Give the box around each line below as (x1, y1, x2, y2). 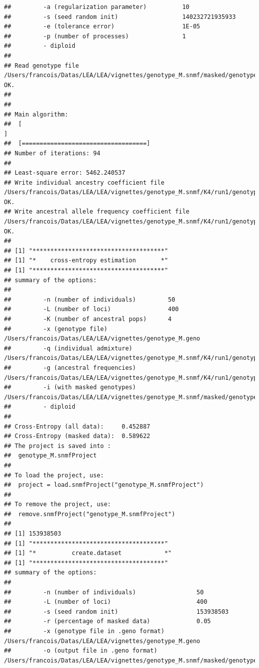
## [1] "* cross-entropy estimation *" (4, 257, 168, 264)
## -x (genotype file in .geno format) (4, 628, 165, 635)
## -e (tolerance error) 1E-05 (4, 23, 200, 30)
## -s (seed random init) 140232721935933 (4, 13, 236, 20)
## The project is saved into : (4, 442, 111, 449)
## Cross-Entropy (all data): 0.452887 (4, 423, 150, 430)
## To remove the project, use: (4, 501, 111, 508)
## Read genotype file (4, 62, 79, 69)
